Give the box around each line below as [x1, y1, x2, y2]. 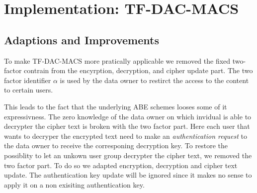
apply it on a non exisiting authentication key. [4, 179, 145, 190]
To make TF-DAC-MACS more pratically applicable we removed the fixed [4, 55, 231, 66]
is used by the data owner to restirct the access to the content [60, 75, 249, 85]
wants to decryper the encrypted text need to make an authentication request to [4, 130, 247, 141]
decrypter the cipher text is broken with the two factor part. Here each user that [4, 121, 250, 131]
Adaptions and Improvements [4, 32, 159, 47]
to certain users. [4, 85, 53, 95]
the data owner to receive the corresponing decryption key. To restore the [4, 140, 228, 151]
